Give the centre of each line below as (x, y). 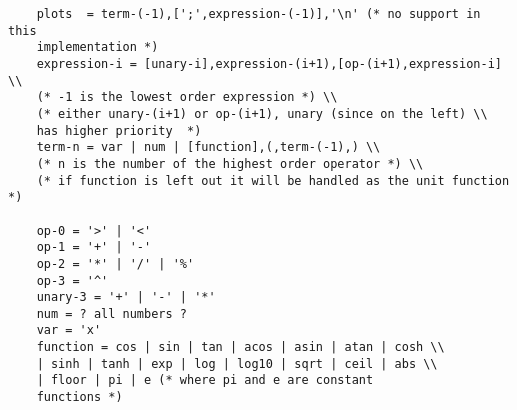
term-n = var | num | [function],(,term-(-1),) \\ (208, 147)
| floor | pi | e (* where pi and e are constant (205, 380)
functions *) (79, 397)
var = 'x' (69, 330)
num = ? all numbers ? (111, 313)
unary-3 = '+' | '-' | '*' (126, 297)
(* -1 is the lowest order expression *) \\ (187, 97)
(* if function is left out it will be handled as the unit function (273, 180)
